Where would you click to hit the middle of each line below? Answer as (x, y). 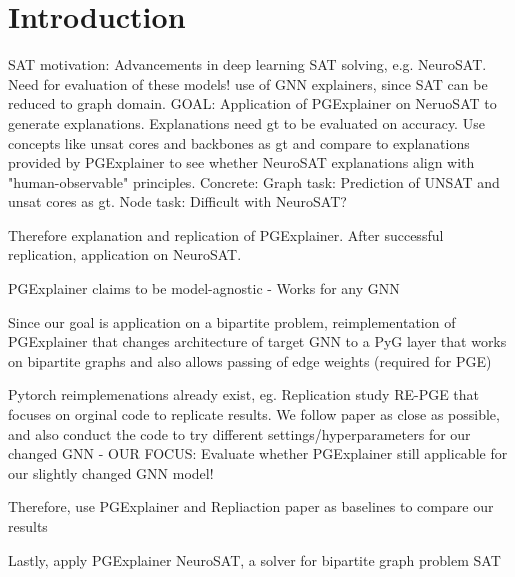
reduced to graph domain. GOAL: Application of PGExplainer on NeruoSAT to (252, 103)
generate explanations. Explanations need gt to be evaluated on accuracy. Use (246, 122)
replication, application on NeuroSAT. (125, 254)
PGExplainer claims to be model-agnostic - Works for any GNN (204, 288)
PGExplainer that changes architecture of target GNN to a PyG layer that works (257, 341)
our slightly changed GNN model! (111, 472)
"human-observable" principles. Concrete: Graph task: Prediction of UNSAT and (254, 181)
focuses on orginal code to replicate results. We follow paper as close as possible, (254, 414)
